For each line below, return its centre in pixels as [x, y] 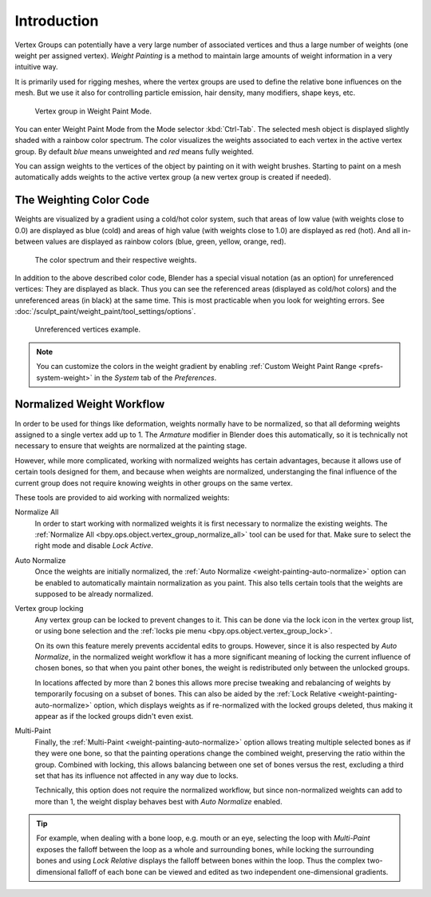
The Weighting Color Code [82, 200]
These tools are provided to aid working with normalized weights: [123, 497]
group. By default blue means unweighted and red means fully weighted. [134, 151]
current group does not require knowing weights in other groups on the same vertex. [154, 482]
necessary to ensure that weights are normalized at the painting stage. [131, 446]
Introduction [57, 21]
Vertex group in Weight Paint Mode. [93, 111]
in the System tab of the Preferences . [155, 377]
